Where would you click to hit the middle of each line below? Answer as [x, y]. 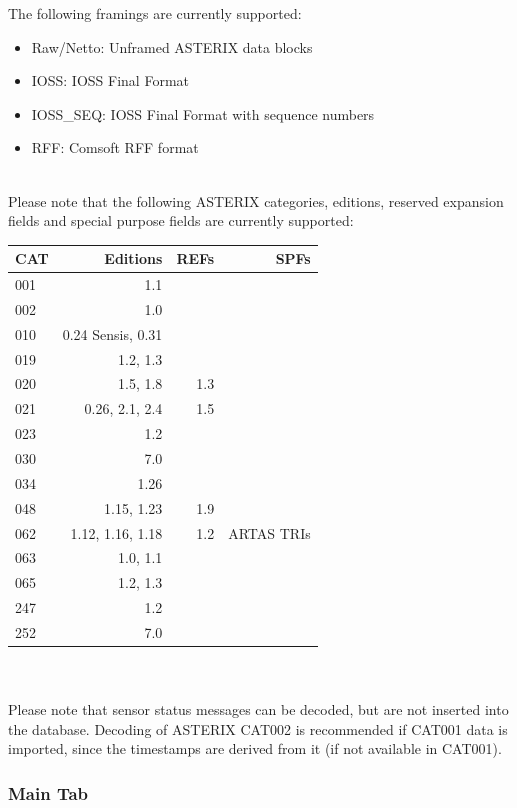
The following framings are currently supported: [155, 13]
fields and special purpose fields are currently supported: [181, 220]
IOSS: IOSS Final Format [110, 80]
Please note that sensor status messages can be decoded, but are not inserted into [258, 709]
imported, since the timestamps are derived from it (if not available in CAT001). [255, 748]
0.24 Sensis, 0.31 [112, 333]
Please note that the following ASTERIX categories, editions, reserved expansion [256, 200]
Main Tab [48, 792]
